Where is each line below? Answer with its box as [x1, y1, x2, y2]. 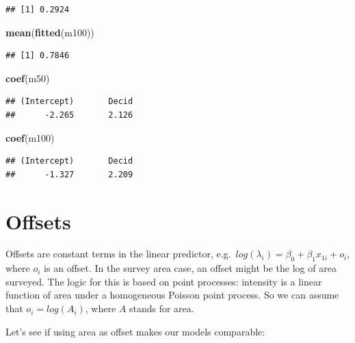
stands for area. [129, 301, 194, 316]
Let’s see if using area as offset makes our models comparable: [5, 324, 265, 338]
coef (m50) [5, 71, 50, 85]
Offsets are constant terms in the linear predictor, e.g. [5, 246, 231, 261]
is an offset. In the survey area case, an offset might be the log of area [44, 261, 337, 275]
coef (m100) [5, 130, 55, 144]
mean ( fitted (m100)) [5, 25, 94, 39]
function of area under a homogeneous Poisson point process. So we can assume [5, 288, 339, 302]
